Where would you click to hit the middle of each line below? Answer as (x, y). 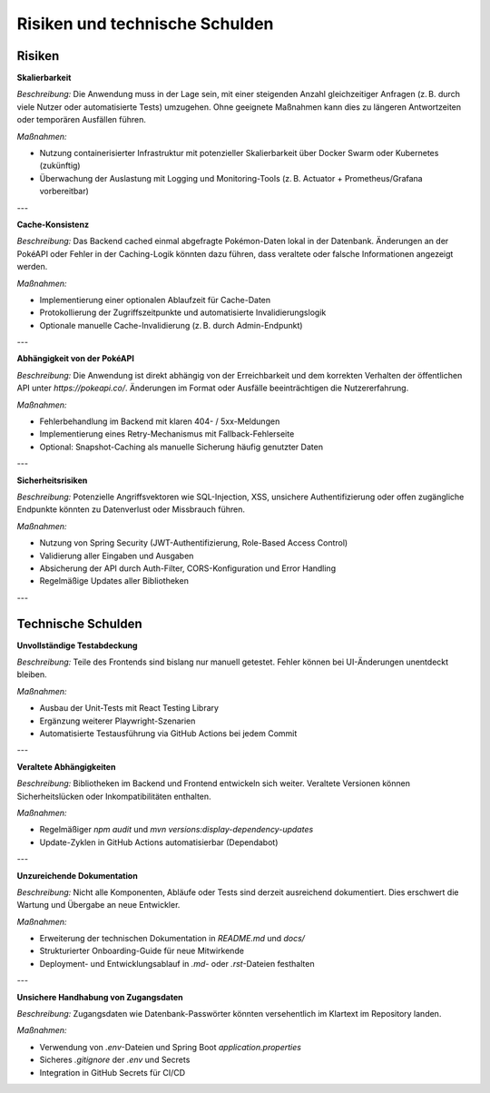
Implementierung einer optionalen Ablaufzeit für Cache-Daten (155, 300)
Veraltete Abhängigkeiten (66, 766)
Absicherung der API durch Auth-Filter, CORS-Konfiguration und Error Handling (187, 568)
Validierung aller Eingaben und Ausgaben (117, 556)
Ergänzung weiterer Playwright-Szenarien (118, 721)
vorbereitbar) (64, 192)
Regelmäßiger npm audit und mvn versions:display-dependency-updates (176, 830)
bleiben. (32, 675)
